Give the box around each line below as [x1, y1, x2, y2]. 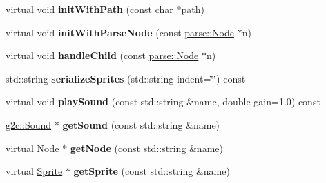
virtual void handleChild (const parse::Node [6, 48, 199, 63]
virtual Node [6, 140, 59, 155]
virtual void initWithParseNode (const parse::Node [6, 25, 234, 39]
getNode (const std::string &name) [70, 140, 223, 155]
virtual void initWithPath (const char [6, 2, 173, 16]
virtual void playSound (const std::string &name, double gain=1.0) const [6, 94, 320, 109]
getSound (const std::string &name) [62, 117, 220, 131]
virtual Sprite [6, 164, 63, 178]
